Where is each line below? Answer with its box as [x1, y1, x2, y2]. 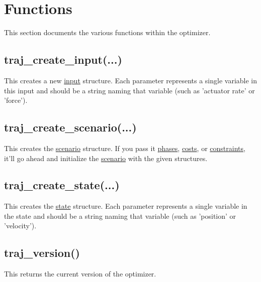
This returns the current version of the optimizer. [4, 268, 156, 279]
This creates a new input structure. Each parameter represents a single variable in [4, 75, 257, 85]
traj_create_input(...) [4, 52, 122, 67]
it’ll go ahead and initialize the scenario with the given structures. [4, 153, 208, 163]
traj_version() [4, 245, 80, 260]
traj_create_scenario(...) [4, 119, 137, 135]
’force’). [4, 95, 28, 105]
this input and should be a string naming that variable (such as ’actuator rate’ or [4, 85, 255, 95]
